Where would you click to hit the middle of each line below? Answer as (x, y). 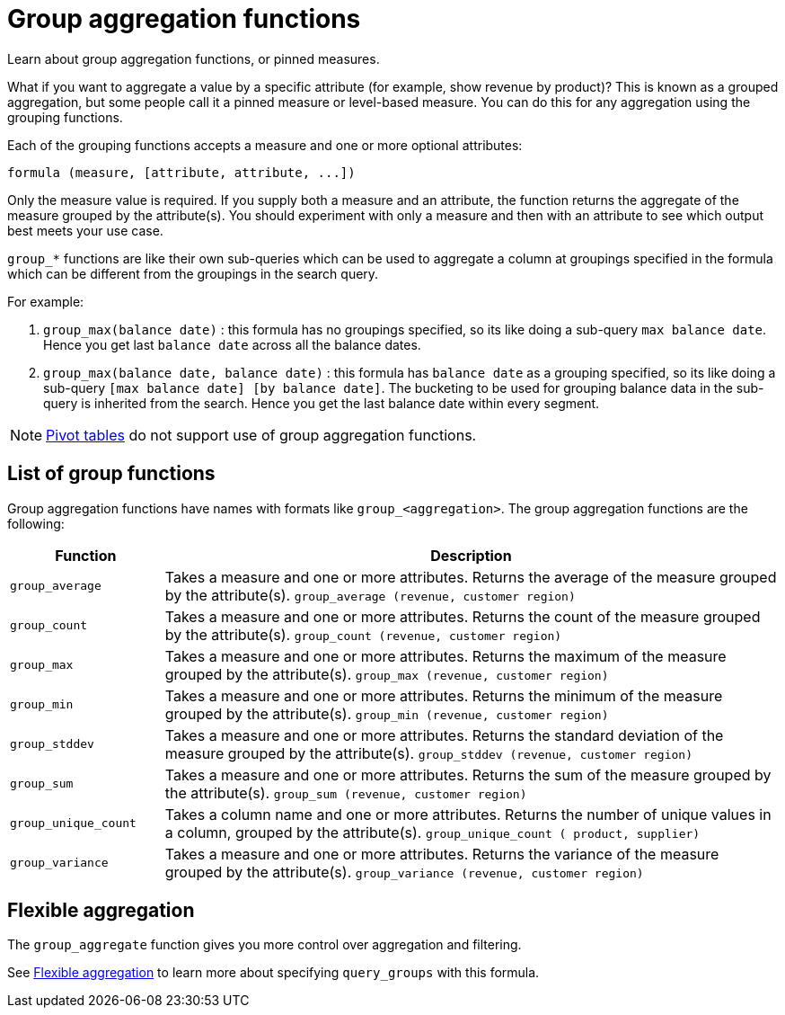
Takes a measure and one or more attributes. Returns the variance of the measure (442, 854)
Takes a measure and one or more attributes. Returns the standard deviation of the (444, 735)
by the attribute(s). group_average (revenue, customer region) (370, 595)
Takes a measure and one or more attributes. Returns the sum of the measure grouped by (468, 775)
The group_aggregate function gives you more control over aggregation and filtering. (265, 945)
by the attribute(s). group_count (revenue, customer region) (363, 634)
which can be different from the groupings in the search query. (193, 273)
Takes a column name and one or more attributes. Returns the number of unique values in (468, 814)
